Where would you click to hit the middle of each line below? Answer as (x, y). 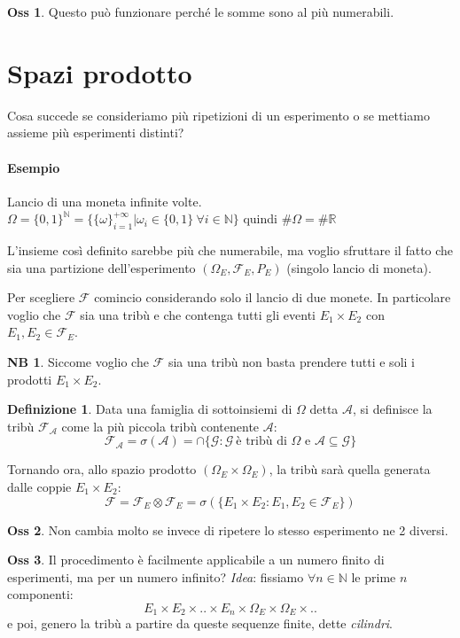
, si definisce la (393, 409)
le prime (374, 576)
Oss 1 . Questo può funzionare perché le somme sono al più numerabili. (201, 12)
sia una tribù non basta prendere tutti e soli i (291, 362)
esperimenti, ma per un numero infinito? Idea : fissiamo (156, 576)
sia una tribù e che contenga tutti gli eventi (198, 314)
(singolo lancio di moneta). (359, 267)
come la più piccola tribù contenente (160, 426)
